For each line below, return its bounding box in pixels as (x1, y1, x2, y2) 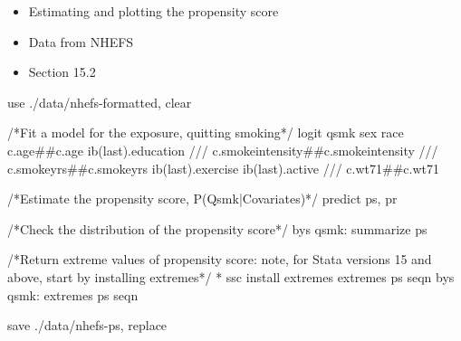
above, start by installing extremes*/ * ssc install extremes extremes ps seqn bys (7, 267, 455, 286)
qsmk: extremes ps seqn (7, 285, 139, 304)
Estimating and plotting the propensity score (28, 2, 279, 20)
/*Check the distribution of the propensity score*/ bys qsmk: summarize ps (7, 219, 427, 238)
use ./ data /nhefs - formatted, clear (7, 92, 192, 111)
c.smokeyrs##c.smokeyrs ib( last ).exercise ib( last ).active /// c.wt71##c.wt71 (7, 158, 440, 177)
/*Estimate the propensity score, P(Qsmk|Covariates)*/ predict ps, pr (7, 189, 398, 208)
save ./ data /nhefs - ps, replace (7, 316, 168, 335)
